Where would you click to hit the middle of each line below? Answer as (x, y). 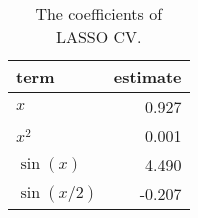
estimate (147, 76)
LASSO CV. (98, 36)
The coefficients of (99, 13)
